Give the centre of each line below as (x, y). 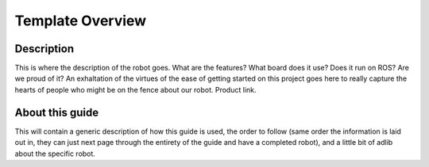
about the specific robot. (55, 154)
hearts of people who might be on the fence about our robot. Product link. (136, 89)
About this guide (57, 112)
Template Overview (81, 21)
